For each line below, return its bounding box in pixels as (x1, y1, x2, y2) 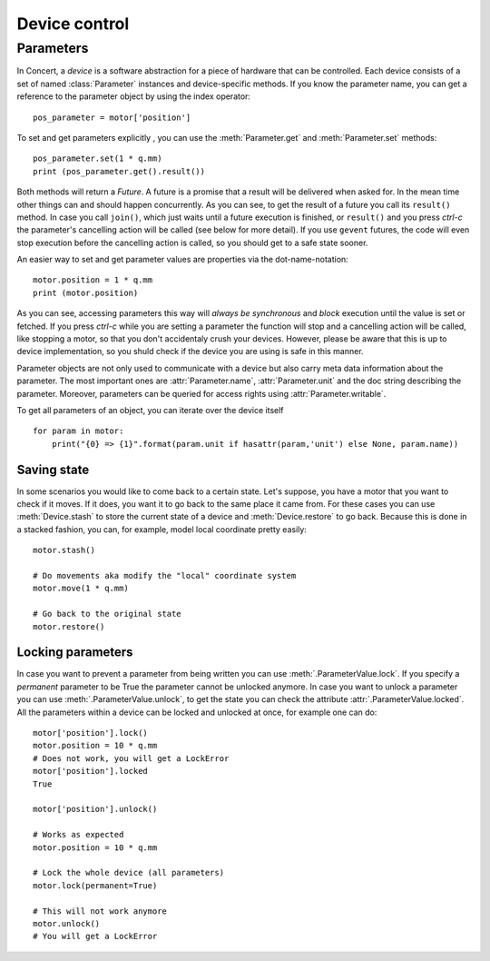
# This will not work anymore (33, 906, 168, 916)
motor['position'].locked (33, 766, 149, 777)
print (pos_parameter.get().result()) (33, 166, 206, 176)
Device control (16, 14, 130, 34)
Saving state (16, 461, 90, 477)
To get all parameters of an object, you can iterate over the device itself (16, 404, 285, 415)
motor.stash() (33, 545, 95, 556)
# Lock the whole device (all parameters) (33, 867, 225, 878)
